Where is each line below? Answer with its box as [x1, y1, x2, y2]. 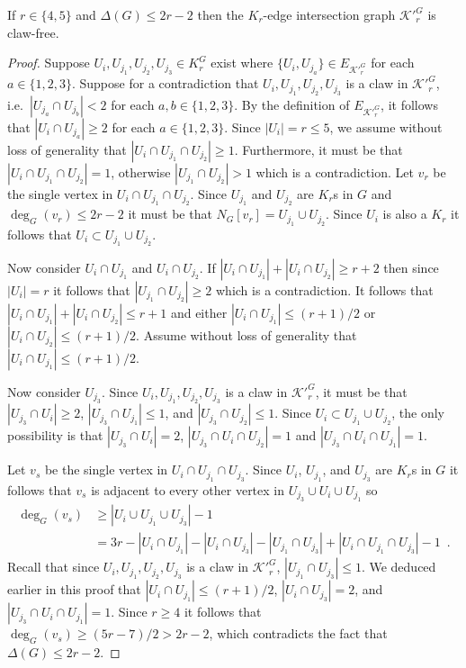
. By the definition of [234, 95, 350, 113]
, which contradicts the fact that [209, 624, 388, 643]
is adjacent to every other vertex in [91, 480, 285, 499]
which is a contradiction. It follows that [216, 280, 434, 299]
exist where [211, 53, 273, 72]
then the [197, 5, 244, 23]
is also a [382, 204, 427, 223]
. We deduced [361, 557, 436, 576]
